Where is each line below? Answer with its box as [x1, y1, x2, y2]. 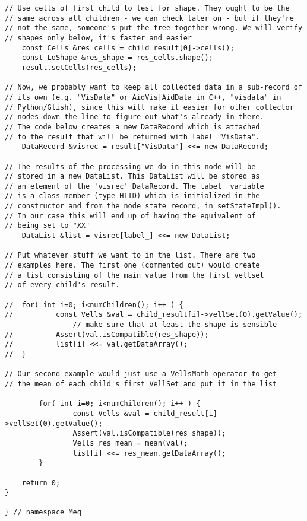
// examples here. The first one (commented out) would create [5, 261, 260, 270]
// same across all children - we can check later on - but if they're [5, 14, 294, 23]
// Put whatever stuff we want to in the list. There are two [5, 251, 256, 260]
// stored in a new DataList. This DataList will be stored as [5, 172, 260, 181]
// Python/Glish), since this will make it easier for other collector [5, 103, 294, 112]
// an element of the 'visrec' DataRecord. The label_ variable [5, 182, 264, 190]
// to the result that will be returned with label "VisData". [5, 132, 260, 141]
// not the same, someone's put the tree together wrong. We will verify [5, 24, 303, 33]
